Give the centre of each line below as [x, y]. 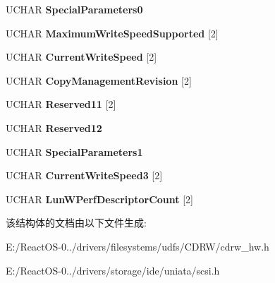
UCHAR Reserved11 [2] [61, 104]
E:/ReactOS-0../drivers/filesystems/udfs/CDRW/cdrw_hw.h [137, 246]
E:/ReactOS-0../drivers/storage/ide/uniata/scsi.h [113, 270]
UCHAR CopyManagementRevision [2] [99, 80]
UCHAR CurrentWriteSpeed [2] [81, 57]
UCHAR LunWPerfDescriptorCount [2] [100, 199]
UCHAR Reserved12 [54, 127]
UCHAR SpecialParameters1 [74, 151]
